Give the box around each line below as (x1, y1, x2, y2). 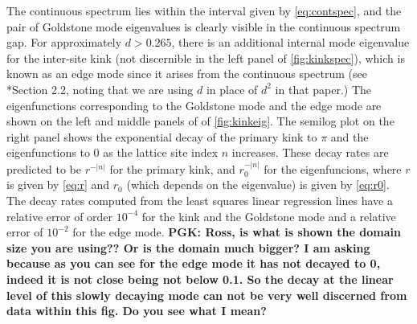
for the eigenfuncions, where (264, 160, 402, 177)
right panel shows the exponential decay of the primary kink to (6, 128, 317, 145)
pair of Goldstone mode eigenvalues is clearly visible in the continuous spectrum (6, 18, 401, 35)
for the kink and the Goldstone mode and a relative (141, 207, 396, 224)
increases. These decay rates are (231, 144, 389, 161)
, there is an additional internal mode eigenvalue (171, 34, 410, 51)
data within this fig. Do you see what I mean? (6, 302, 267, 319)
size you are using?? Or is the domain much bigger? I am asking (6, 239, 370, 256)
